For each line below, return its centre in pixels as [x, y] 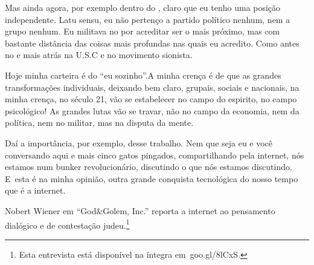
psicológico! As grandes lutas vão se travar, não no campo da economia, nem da [152, 110]
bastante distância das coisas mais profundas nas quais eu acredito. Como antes [152, 43]
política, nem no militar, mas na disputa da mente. [99, 123]
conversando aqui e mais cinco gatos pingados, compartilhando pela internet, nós [155, 155]
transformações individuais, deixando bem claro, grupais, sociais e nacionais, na [152, 87]
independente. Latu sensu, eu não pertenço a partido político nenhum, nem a [148, 19]
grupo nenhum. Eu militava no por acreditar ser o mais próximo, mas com [143, 31]
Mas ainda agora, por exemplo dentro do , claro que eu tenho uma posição [143, 7]
